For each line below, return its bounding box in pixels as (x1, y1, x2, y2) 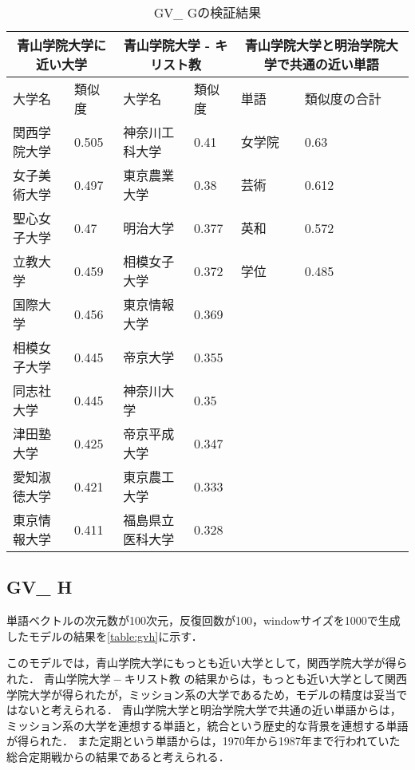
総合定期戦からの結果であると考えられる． (6, 748, 230, 764)
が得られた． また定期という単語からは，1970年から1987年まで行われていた (6, 732, 401, 749)
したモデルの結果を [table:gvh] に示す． (6, 627, 203, 644)
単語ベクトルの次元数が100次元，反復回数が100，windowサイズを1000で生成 (6, 612, 401, 629)
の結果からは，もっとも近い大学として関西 (184, 669, 408, 686)
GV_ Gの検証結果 (153, 3, 262, 22)
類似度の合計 (304, 89, 381, 108)
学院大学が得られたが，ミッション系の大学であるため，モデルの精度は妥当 (6, 685, 397, 702)
